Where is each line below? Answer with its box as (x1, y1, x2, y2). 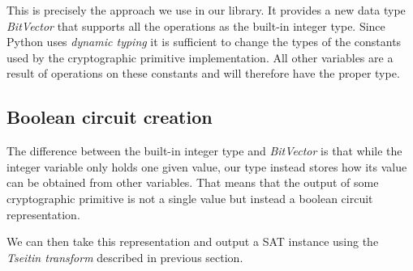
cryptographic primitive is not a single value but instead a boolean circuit (6, 189, 373, 206)
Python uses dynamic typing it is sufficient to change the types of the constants (6, 33, 402, 50)
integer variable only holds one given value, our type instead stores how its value (6, 158, 407, 175)
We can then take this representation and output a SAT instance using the (6, 233, 379, 250)
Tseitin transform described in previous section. (6, 248, 243, 265)
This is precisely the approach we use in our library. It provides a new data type (6, 2, 406, 18)
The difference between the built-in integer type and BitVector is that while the (6, 142, 402, 159)
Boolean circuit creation (6, 104, 213, 129)
